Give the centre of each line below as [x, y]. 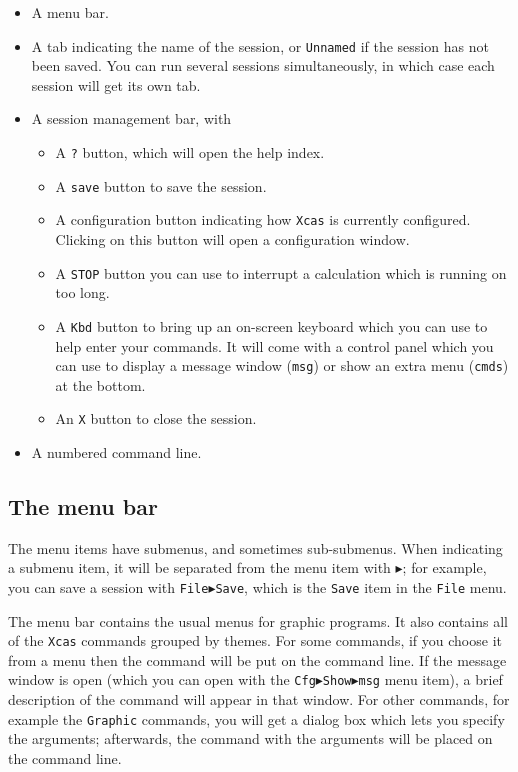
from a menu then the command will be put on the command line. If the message [257, 659]
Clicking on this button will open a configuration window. [232, 239]
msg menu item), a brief [430, 679]
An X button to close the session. [156, 418]
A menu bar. [70, 12]
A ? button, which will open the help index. [190, 152]
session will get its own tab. [116, 84]
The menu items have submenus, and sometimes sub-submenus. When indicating [255, 547]
